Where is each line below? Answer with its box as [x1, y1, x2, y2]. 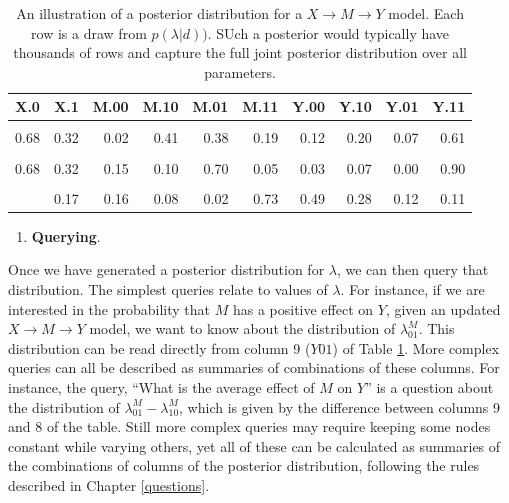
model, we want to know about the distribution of [89, 318, 396, 339]
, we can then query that [336, 259, 489, 280]
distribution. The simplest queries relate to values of [8, 278, 328, 299]
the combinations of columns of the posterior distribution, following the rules [8, 455, 480, 476]
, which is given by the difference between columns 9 [179, 396, 501, 417]
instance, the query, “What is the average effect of [8, 376, 315, 397]
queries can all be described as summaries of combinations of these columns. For [8, 357, 500, 378]
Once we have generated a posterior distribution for [8, 259, 325, 280]
